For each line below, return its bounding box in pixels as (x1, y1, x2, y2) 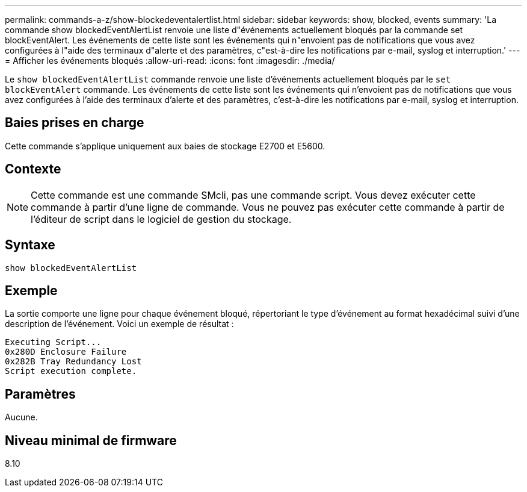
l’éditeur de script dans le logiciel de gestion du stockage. (31, 213, 292, 225)
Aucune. (5, 412, 38, 423)
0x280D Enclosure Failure (5, 347, 127, 357)
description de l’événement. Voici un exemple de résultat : (5, 319, 234, 329)
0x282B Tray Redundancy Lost (5, 357, 142, 367)
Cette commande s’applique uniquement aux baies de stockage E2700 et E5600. (5, 140, 325, 151)
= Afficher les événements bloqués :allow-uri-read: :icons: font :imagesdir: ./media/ (5, 55, 335, 66)
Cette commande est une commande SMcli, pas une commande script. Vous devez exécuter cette (31, 188, 476, 201)
